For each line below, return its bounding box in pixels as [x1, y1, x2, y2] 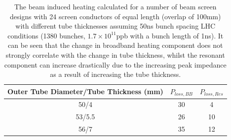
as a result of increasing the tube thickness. [50, 69, 181, 79]
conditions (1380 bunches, [7, 30, 85, 40]
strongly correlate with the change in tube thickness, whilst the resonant [5, 49, 225, 60]
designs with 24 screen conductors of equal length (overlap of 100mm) [10, 11, 221, 21]
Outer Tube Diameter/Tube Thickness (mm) [7, 86, 163, 97]
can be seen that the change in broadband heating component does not [8, 40, 223, 50]
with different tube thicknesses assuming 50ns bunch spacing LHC [15, 21, 216, 31]
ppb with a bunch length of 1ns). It [116, 30, 224, 40]
